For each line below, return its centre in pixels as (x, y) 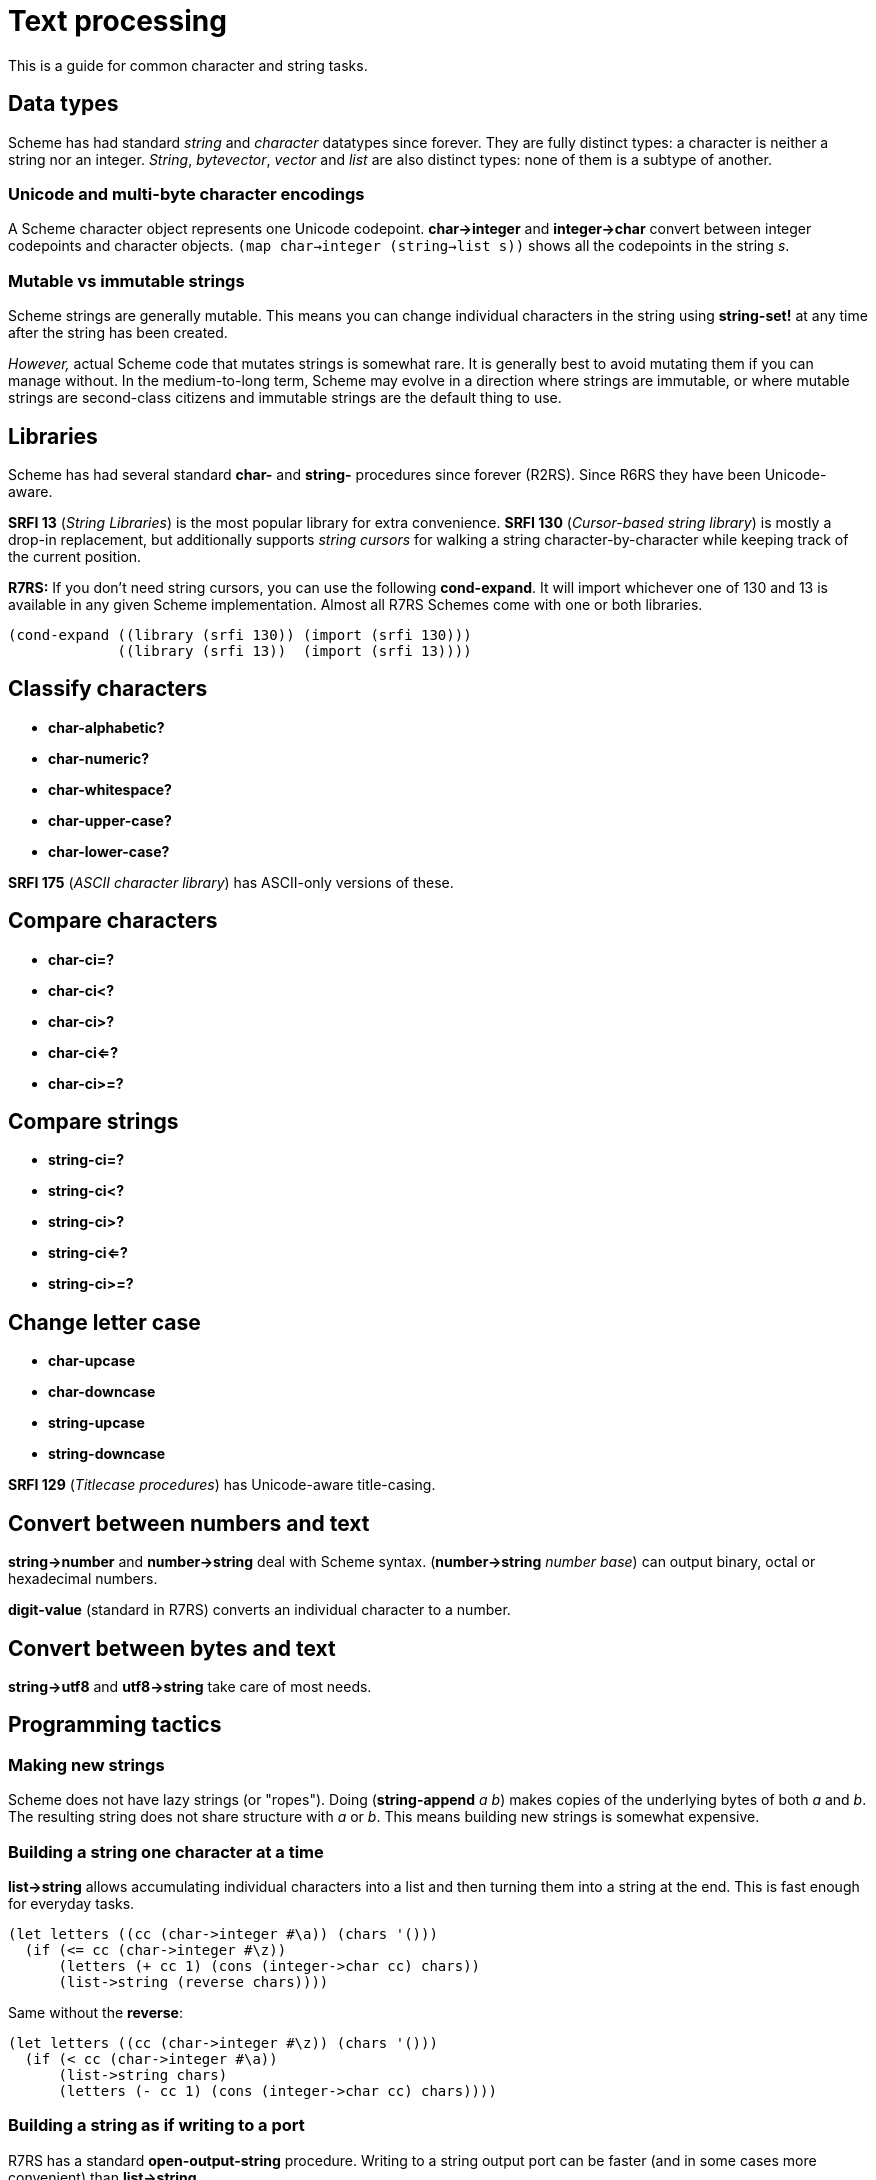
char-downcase (102, 1392)
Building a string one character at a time (166, 1851)
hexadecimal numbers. (83, 1579)
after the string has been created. (118, 333)
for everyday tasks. (71, 1903)
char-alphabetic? (106, 727)
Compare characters (113, 921)
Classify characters (108, 689)
